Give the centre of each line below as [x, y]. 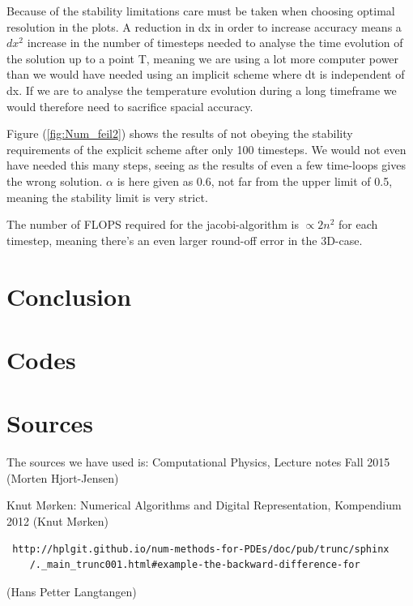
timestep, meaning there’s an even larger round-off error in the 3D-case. [185, 240]
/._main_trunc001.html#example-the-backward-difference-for [195, 565]
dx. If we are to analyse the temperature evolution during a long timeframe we [202, 90]
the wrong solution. [55, 181]
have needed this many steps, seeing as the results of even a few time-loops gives [206, 165]
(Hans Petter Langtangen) [72, 591]
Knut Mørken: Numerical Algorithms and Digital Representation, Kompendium [204, 505]
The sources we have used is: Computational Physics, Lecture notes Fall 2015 [198, 462]
